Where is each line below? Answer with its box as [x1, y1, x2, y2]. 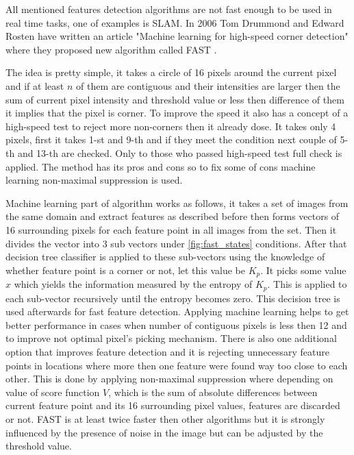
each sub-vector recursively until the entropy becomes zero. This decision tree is [5, 291, 340, 305]
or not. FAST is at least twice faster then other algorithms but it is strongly [5, 411, 325, 426]
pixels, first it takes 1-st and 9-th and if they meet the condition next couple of [5, 132, 337, 147]
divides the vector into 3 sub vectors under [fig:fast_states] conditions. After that [5, 236, 347, 250]
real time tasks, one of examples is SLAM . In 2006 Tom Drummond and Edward [5, 15, 344, 29]
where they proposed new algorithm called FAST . [5, 42, 217, 56]
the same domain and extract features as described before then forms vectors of [5, 209, 340, 223]
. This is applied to [267, 277, 347, 291]
